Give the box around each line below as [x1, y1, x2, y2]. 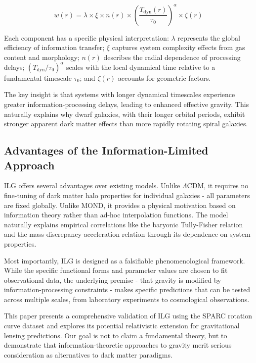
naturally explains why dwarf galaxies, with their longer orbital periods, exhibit [4, 108, 245, 119]
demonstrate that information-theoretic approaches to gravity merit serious [4, 340, 232, 350]
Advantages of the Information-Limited [4, 143, 209, 158]
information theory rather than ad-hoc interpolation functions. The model [4, 209, 228, 220]
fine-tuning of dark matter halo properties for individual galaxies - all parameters [4, 190, 250, 200]
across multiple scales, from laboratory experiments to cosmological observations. [4, 294, 250, 304]
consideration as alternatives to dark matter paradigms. [4, 349, 172, 360]
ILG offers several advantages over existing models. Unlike [4, 180, 180, 191]
